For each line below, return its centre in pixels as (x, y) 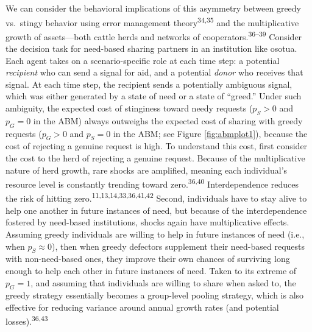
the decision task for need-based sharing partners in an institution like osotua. (151, 48)
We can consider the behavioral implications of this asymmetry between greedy (153, 8)
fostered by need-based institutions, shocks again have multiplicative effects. (147, 222)
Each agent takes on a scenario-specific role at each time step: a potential (143, 60)
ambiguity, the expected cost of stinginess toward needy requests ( (129, 108)
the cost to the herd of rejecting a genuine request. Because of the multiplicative (155, 158)
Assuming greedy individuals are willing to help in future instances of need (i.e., (155, 234)
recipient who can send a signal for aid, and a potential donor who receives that (154, 72)
